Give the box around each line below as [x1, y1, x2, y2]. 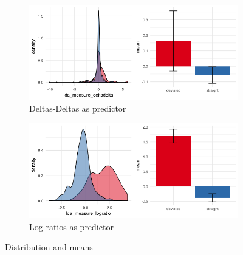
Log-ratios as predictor [29, 220, 114, 233]
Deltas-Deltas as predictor [29, 101, 126, 114]
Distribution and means [5, 240, 93, 253]
